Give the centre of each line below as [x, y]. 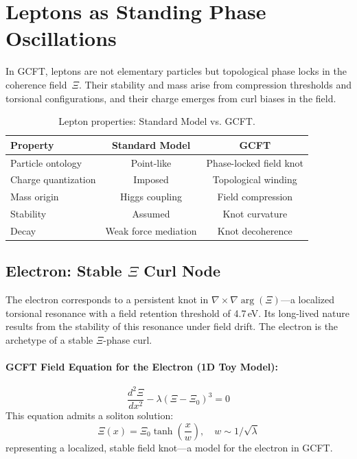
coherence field [36, 84]
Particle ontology [46, 162]
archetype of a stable [49, 339]
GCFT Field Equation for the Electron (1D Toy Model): [142, 367]
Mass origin [35, 197]
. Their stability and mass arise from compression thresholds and [215, 84]
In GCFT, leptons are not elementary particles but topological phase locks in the [176, 71]
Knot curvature [255, 214]
